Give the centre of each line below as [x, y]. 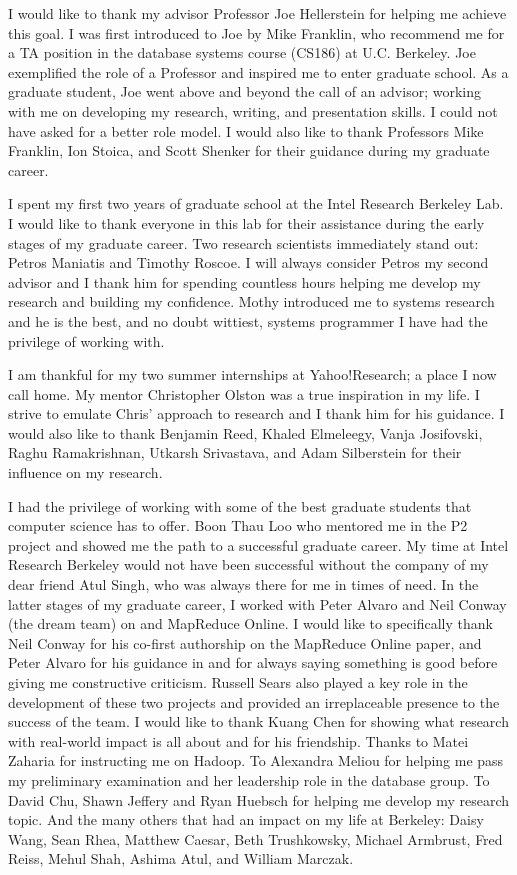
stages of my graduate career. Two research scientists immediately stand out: [243, 242]
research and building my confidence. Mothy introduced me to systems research [251, 301]
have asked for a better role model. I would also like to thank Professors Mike [246, 130]
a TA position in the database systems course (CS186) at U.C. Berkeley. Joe [242, 52]
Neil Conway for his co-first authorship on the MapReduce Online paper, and [245, 642]
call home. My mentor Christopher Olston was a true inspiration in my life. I [244, 393]
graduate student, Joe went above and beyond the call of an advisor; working [244, 91]
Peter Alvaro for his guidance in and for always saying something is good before [253, 662]
